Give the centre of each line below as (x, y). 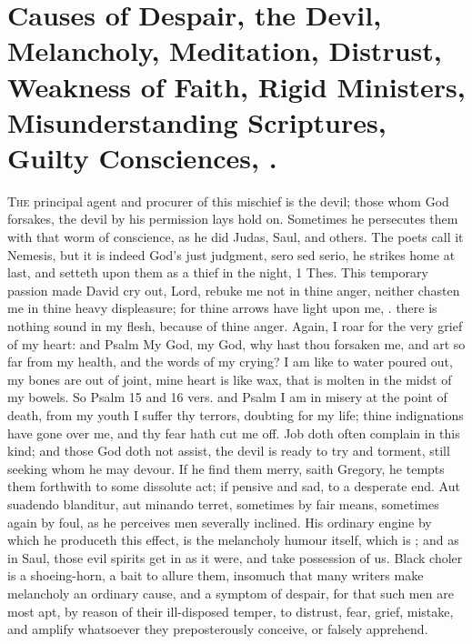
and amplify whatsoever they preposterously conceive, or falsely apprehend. (218, 629)
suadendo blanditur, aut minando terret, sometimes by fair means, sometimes (223, 503)
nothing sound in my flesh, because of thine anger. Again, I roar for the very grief (235, 326)
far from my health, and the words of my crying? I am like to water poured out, (230, 362)
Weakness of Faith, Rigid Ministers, (236, 86)
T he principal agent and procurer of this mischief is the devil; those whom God (228, 201)
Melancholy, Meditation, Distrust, (225, 50)
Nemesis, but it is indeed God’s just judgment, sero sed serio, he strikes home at (231, 254)
